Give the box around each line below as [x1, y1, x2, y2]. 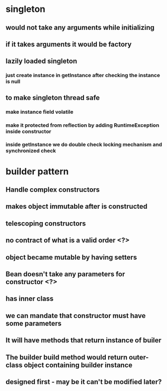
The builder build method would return [5, 353, 128, 361]
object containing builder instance [23, 361, 133, 369]
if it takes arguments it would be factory [5, 40, 132, 48]
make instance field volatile [5, 108, 74, 115]
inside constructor [5, 128, 52, 135]
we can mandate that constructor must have [5, 312, 146, 320]
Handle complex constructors [5, 185, 100, 194]
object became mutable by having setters [5, 253, 137, 261]
